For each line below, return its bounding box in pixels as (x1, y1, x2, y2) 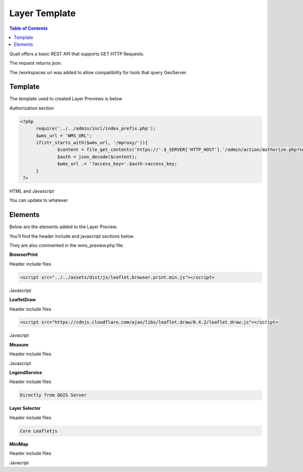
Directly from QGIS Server (20, 392, 87, 398)
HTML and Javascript (9, 188, 55, 194)
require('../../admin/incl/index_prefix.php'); (36, 126, 156, 131)
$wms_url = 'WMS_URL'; (36, 133, 92, 138)
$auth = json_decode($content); (57, 154, 137, 160)
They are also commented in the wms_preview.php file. (9, 242, 124, 248)
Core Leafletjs (20, 428, 58, 434)
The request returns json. (9, 60, 63, 66)
